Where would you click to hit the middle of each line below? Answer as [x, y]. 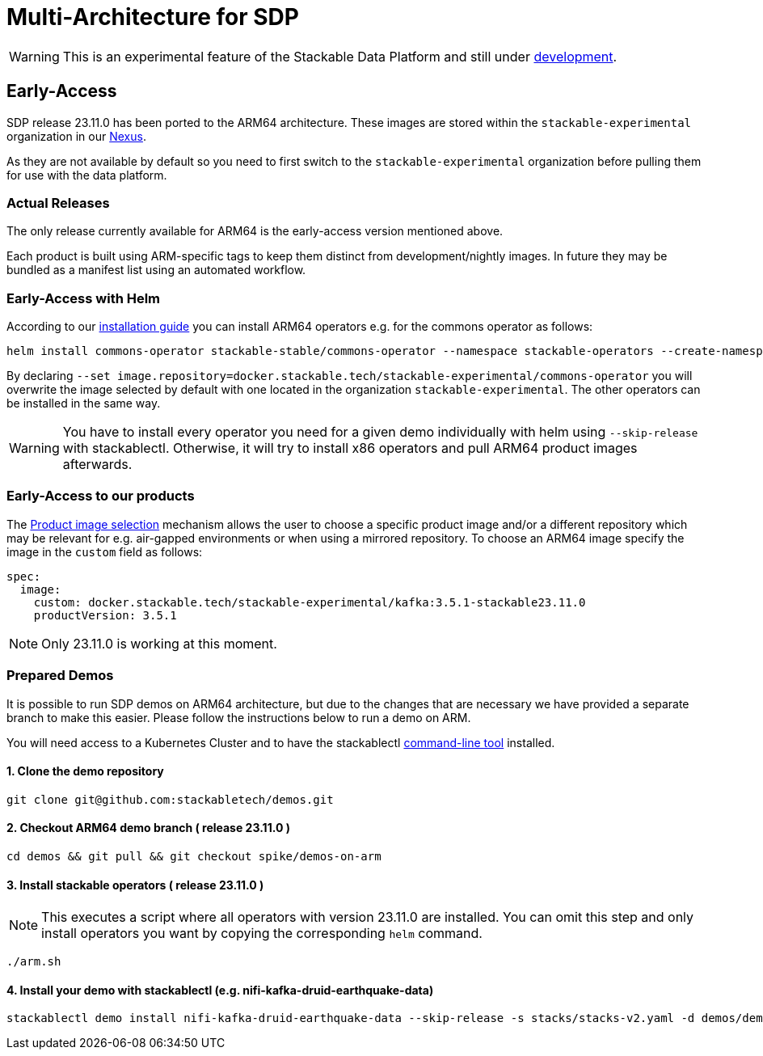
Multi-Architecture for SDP [153, 17]
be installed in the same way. [84, 403]
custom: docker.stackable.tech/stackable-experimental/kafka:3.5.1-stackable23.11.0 [310, 602]
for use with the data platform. [87, 175]
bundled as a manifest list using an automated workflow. [156, 270]
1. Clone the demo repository [85, 771]
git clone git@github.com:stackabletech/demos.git [170, 799]
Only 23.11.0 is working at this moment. [159, 643]
